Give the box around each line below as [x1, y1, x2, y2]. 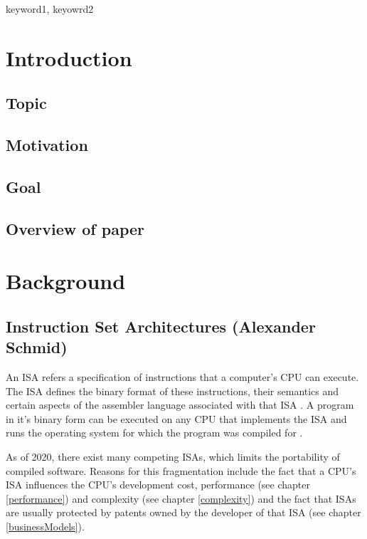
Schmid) [6, 336, 68, 358]
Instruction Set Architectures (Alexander [6, 315, 316, 337]
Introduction [6, 43, 132, 72]
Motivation [6, 134, 88, 156]
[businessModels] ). [6, 519, 85, 533]
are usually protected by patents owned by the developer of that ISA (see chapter [6, 505, 361, 520]
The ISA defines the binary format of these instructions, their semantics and [6, 383, 339, 398]
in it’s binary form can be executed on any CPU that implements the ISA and [6, 411, 347, 426]
